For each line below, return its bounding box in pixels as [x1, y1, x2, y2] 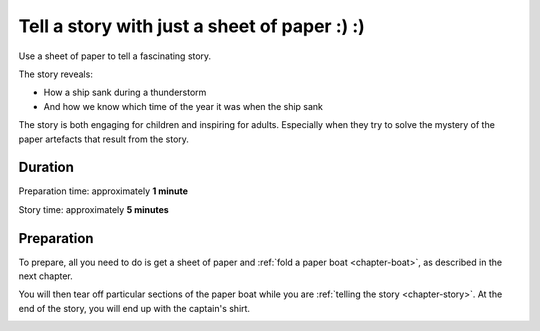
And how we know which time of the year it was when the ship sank [43, 100, 324, 112]
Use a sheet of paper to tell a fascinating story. [18, 50, 212, 62]
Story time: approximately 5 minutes [18, 203, 169, 215]
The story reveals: [18, 68, 94, 80]
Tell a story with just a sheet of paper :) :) [18, 15, 365, 37]
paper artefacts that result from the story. [18, 133, 190, 145]
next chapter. [18, 270, 74, 282]
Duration [18, 159, 75, 176]
